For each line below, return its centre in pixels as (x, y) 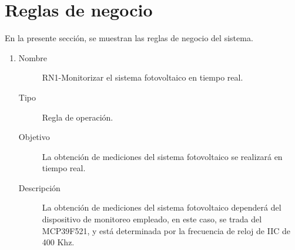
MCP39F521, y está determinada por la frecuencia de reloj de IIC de (166, 230)
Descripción (39, 187)
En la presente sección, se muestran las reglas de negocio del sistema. (129, 38)
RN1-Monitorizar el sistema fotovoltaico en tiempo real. (143, 77)
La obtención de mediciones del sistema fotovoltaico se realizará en (162, 156)
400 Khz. (58, 242)
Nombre (33, 57)
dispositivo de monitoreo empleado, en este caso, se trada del (152, 219)
